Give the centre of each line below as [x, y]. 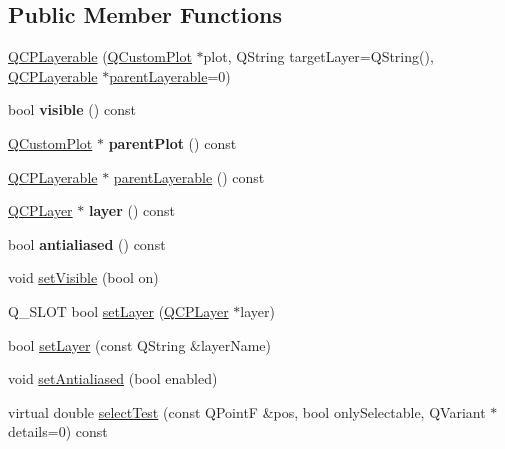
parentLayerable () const [189, 176]
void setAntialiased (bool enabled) [113, 378]
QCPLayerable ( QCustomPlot [100, 56]
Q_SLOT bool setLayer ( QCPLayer [118, 310]
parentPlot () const [172, 142]
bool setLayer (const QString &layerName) [139, 344]
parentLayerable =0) [170, 75]
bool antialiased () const [87, 243]
